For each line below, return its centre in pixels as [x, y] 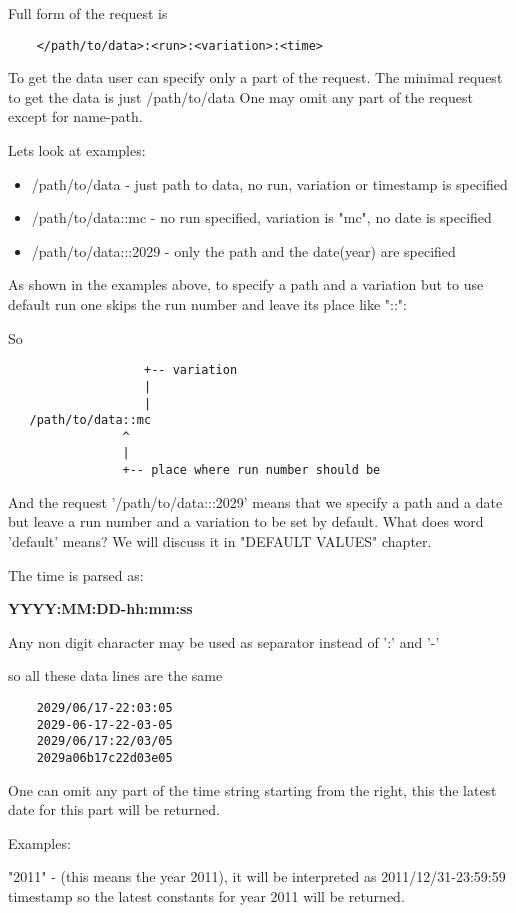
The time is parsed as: [76, 574]
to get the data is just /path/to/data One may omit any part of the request [241, 96]
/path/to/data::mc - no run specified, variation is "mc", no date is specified [261, 217]
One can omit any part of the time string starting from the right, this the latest [252, 789]
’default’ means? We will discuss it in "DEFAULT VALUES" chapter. [220, 540]
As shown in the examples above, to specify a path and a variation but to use [246, 284]
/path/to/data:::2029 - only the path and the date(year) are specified [243, 250]
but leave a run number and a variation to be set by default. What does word [246, 521]
